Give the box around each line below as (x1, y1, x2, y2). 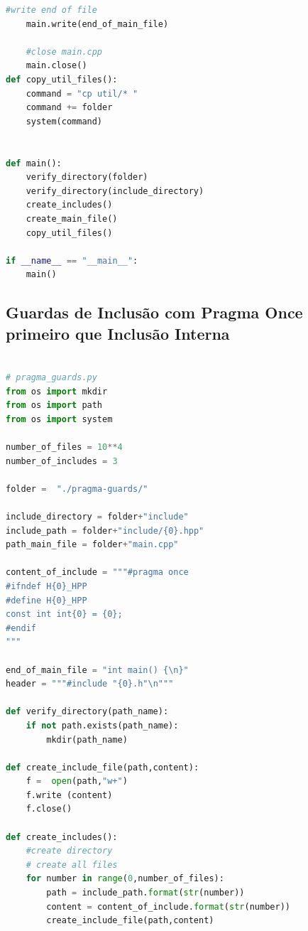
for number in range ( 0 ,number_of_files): (26, 873, 224, 884)
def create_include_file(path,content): (6, 762, 199, 773)
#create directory (26, 846, 113, 856)
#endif (6, 623, 36, 633)
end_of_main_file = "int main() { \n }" (6, 664, 189, 675)
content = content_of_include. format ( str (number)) (46, 901, 290, 912)
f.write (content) (26, 790, 113, 800)
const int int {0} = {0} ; (6, 609, 123, 620)
